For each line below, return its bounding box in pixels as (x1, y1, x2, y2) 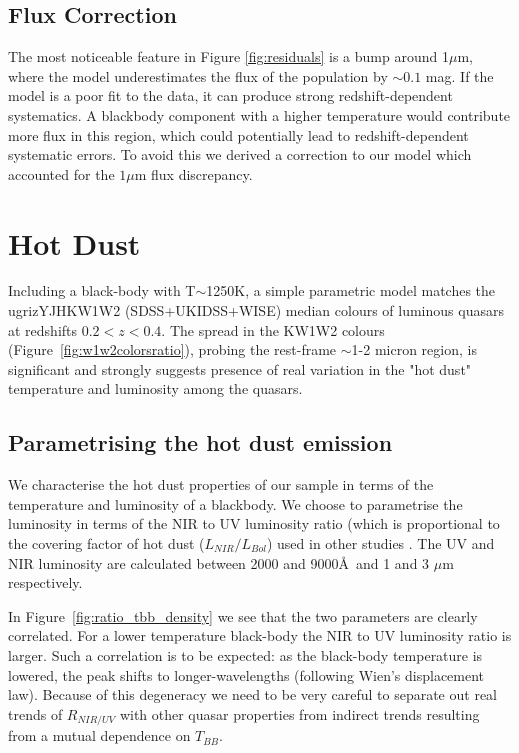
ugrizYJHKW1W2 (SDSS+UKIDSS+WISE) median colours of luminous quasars (8, 300, 504, 321)
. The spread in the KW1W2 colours (161, 319, 385, 340)
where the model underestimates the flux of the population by (8, 65, 388, 86)
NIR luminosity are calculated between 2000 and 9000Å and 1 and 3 (8, 552, 430, 573)
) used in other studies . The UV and (266, 533, 495, 554)
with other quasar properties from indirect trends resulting (119, 703, 480, 724)
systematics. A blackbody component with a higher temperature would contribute (8, 104, 511, 125)
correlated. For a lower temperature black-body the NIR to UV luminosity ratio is (8, 625, 512, 646)
